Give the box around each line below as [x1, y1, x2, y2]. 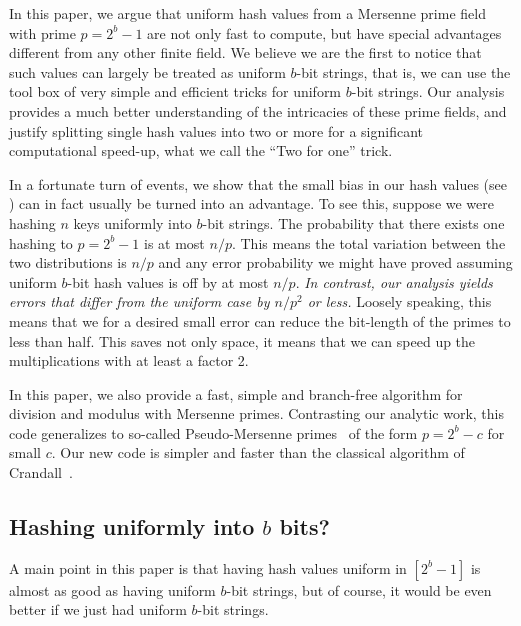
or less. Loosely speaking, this [307, 291, 492, 312]
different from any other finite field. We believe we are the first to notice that [9, 42, 482, 63]
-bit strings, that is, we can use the [296, 61, 511, 82]
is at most [144, 232, 205, 253]
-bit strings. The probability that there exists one [202, 212, 505, 233]
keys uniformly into [73, 212, 192, 233]
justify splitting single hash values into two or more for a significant [9, 120, 423, 141]
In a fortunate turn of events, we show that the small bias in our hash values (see [9, 173, 508, 194]
